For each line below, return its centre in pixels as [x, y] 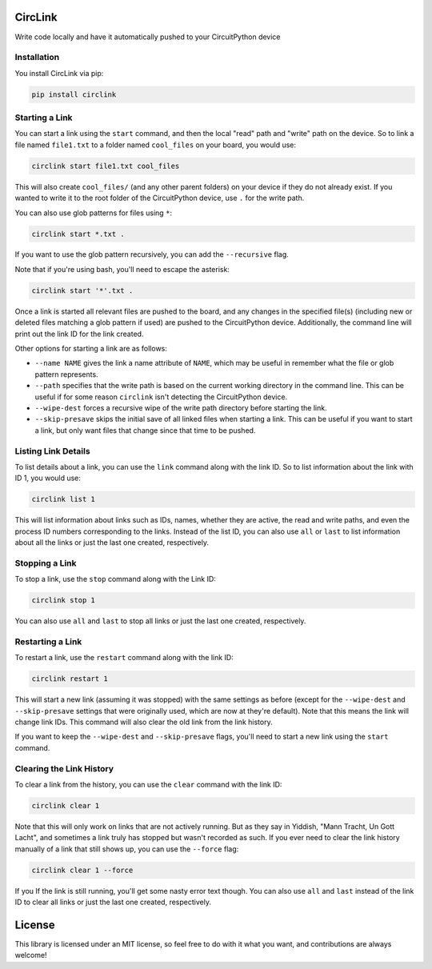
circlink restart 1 [70, 679]
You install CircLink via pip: [59, 73]
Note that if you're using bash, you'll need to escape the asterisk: [122, 269]
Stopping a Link [46, 563]
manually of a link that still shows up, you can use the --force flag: [127, 849]
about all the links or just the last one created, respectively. [112, 543]
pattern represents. [67, 374]
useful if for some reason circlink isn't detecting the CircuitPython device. [161, 397]
